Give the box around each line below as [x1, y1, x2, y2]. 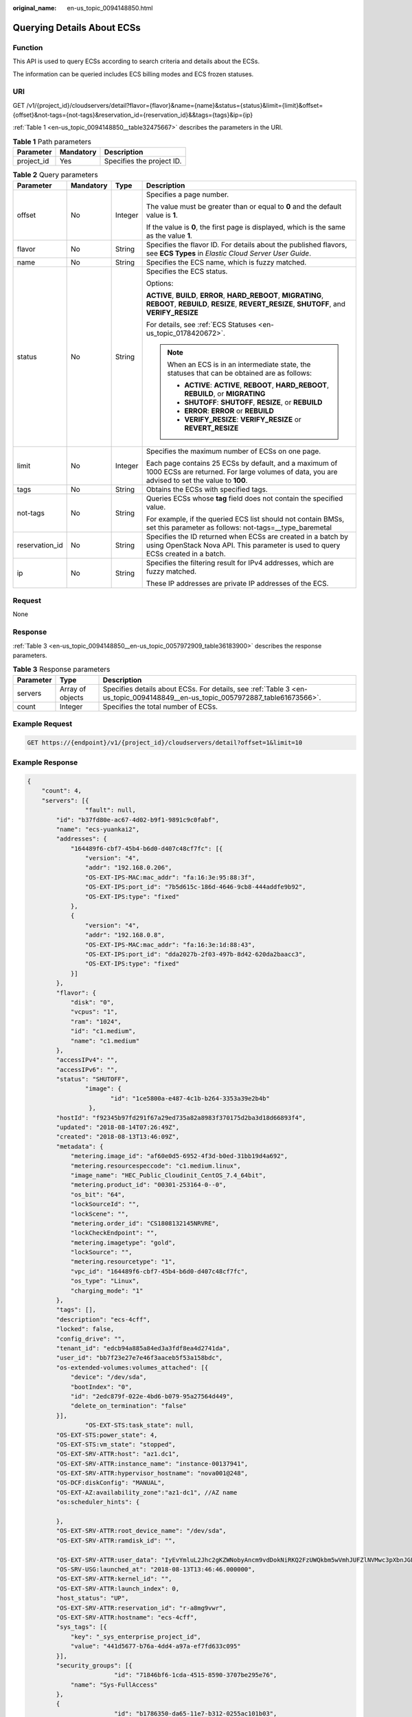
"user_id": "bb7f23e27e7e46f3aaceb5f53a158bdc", [56, 1354, 223, 1362]
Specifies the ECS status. [146, 266, 228, 276]
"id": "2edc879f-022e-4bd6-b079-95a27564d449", [70, 1392, 234, 1400]
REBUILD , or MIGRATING [184, 389, 266, 398]
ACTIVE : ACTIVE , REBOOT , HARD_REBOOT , [184, 380, 330, 389]
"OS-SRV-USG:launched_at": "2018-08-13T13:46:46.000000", [56, 1565, 255, 1573]
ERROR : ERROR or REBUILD [184, 406, 275, 416]
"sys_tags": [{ [56, 1623, 108, 1631]
